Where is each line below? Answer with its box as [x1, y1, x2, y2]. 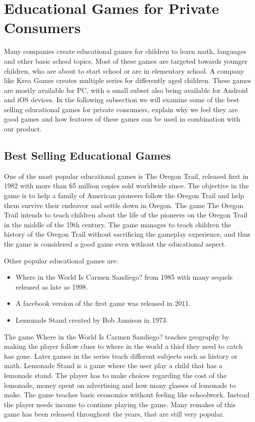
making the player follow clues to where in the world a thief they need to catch [4, 341, 243, 351]
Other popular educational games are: [4, 255, 118, 265]
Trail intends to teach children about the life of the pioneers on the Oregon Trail [4, 210, 248, 220]
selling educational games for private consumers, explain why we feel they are [4, 104, 238, 114]
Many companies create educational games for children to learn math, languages [4, 46, 247, 56]
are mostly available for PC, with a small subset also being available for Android [4, 84, 248, 95]
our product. [4, 124, 42, 134]
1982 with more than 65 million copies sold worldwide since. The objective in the [4, 180, 249, 191]
